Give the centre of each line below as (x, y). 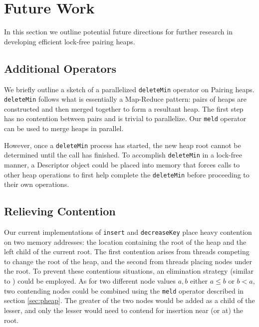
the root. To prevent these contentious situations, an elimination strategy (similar (129, 271)
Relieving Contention (60, 211)
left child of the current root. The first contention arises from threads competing (127, 251)
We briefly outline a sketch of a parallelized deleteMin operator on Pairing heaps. (129, 89)
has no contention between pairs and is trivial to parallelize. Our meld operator (125, 118)
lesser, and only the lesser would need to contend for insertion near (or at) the (124, 310)
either (199, 281)
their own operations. (37, 184)
